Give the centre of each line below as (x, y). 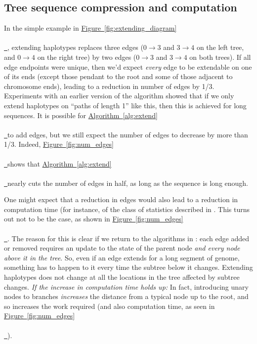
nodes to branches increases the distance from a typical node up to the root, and (126, 296)
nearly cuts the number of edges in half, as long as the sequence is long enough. (128, 183)
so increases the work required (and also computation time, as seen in (109, 306)
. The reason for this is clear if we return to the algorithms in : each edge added (128, 238)
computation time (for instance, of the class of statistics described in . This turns (127, 209)
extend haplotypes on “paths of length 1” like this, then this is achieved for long (125, 105)
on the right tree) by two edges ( (87, 57)
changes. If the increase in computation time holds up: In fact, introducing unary (126, 286)
